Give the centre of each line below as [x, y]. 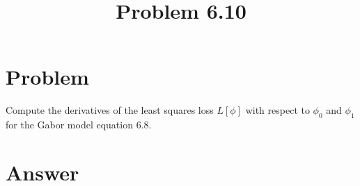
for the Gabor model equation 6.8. [79, 125]
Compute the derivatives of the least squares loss [110, 110]
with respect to [277, 110]
